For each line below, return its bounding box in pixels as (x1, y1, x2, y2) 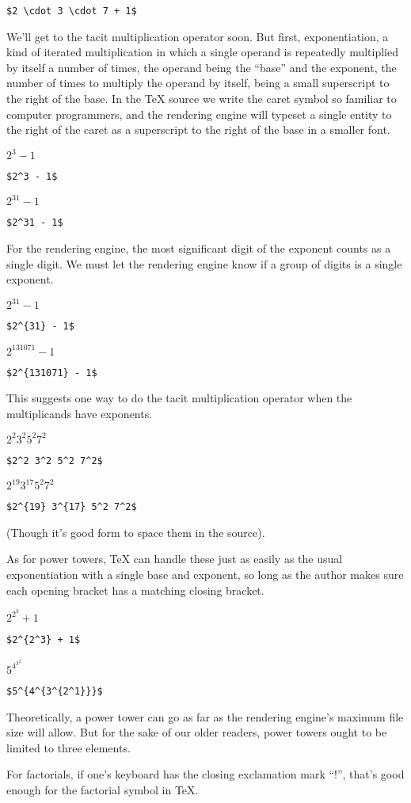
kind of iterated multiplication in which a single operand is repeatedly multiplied (6, 44, 398, 60)
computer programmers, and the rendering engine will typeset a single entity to (6, 105, 392, 122)
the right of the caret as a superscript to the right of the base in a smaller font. (6, 121, 390, 138)
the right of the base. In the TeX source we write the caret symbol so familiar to (6, 90, 397, 107)
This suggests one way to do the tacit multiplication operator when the (6, 390, 352, 406)
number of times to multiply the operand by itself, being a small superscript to (6, 74, 390, 91)
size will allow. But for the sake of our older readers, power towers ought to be (6, 724, 387, 740)
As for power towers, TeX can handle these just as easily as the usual (6, 550, 343, 567)
